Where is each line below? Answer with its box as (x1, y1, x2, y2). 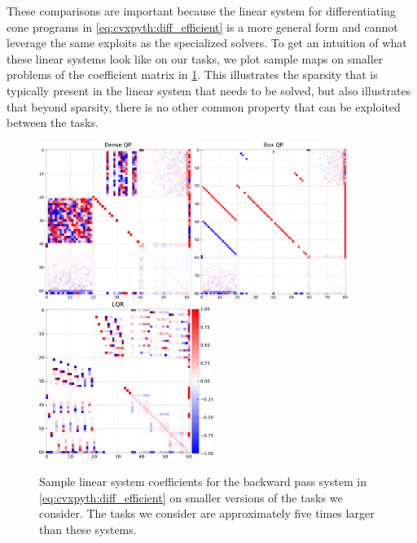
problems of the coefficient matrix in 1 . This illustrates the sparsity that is (7, 66, 378, 83)
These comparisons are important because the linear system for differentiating (7, 2, 396, 19)
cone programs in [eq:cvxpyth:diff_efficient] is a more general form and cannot (7, 18, 398, 35)
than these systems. (39, 520, 137, 537)
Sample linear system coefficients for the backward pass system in (39, 472, 367, 489)
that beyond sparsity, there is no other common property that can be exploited (7, 98, 401, 115)
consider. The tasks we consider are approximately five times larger (39, 505, 375, 522)
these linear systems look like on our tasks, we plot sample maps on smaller (7, 50, 384, 67)
